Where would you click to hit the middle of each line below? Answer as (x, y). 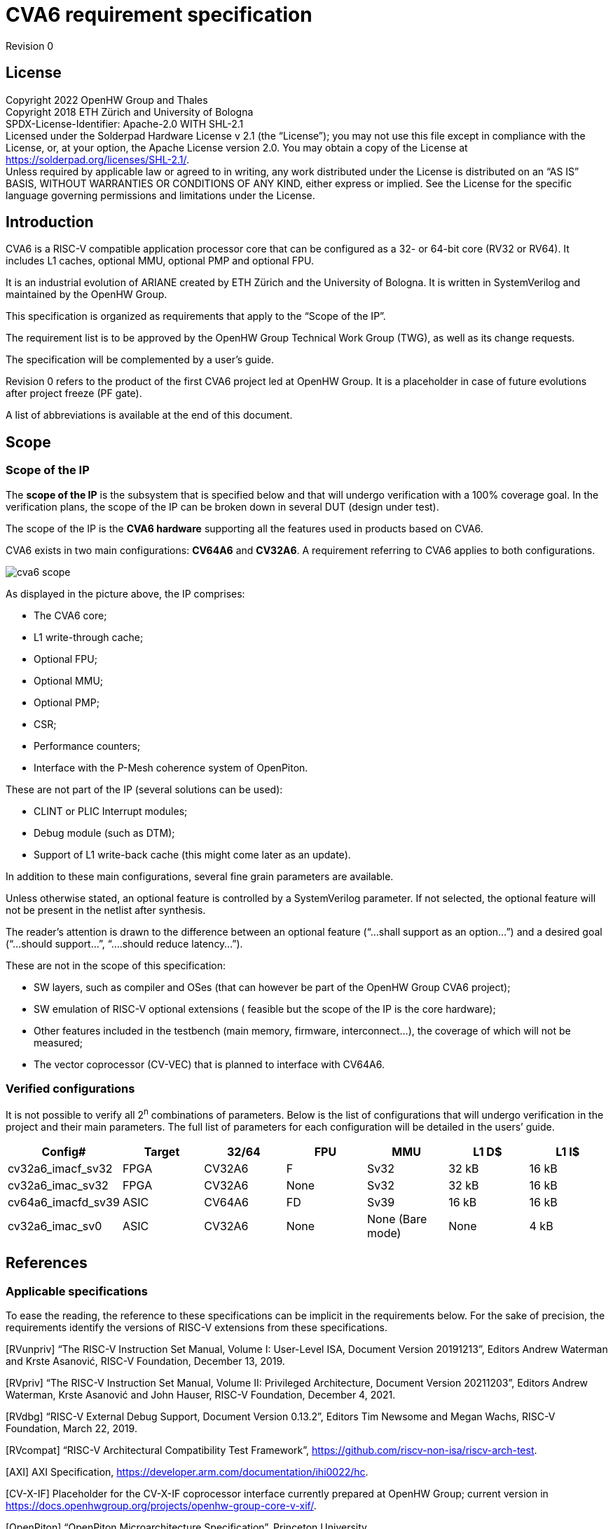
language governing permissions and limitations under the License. (160, 195)
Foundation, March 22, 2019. (71, 1429)
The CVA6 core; (70, 615)
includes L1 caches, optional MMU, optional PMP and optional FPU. (160, 261)
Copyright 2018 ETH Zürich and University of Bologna (130, 112)
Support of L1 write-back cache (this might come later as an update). (192, 854)
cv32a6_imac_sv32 (58, 1186)
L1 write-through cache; (89, 637)
